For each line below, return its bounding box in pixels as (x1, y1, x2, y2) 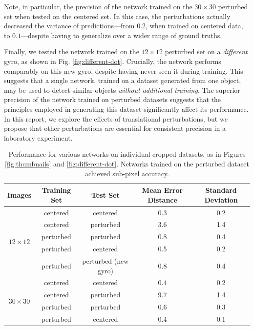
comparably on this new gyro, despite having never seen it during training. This (4, 65, 243, 76)
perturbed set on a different (165, 46, 248, 57)
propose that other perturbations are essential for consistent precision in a (4, 123, 226, 133)
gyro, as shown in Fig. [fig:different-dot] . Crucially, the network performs (4, 56, 221, 66)
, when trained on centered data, (146, 21, 243, 31)
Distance (148, 194, 177, 205)
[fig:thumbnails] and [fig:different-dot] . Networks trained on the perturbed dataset (5, 158, 249, 168)
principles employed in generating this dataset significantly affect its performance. (4, 103, 249, 114)
